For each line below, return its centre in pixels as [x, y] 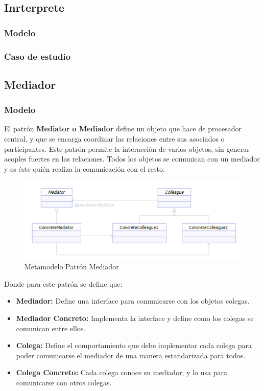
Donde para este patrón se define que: [63, 283]
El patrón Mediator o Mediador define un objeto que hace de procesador [123, 129]
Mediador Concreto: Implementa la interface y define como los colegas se [135, 318]
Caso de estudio [38, 56]
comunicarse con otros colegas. [64, 382]
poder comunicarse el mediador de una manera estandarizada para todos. [131, 355]
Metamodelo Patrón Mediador [72, 267]
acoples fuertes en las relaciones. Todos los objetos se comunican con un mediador [132, 159]
